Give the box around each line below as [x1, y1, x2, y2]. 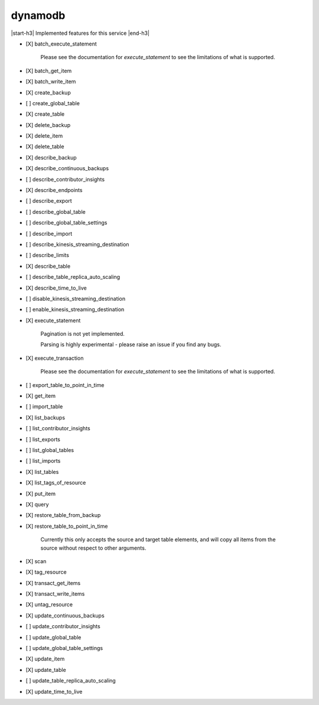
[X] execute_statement [25, 317, 81, 324]
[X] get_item [25, 392, 56, 399]
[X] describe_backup [25, 154, 77, 161]
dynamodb [11, 9, 66, 22]
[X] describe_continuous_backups [25, 165, 109, 172]
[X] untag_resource [25, 601, 73, 608]
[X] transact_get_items [25, 579, 81, 586]
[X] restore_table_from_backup [25, 512, 101, 519]
